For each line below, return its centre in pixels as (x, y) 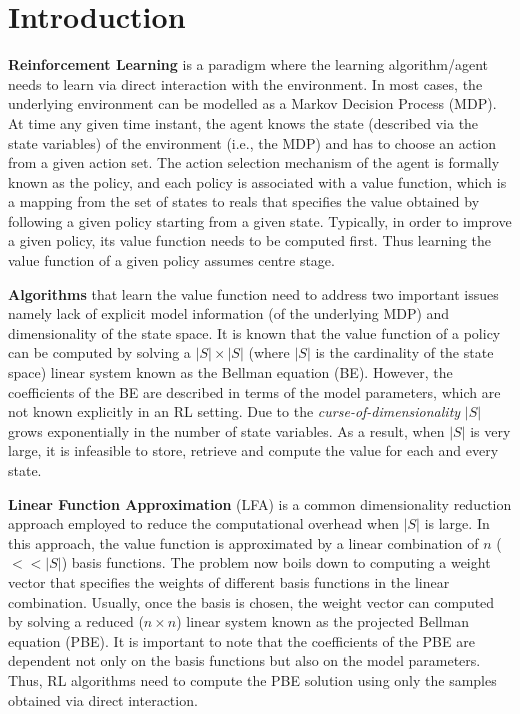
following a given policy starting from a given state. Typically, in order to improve (260, 220)
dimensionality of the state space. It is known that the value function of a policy (254, 332)
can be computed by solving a (99, 352)
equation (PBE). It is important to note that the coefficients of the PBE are (241, 640)
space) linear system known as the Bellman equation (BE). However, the (230, 372)
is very (490, 430)
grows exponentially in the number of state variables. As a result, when (226, 430)
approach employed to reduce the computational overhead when (203, 523)
